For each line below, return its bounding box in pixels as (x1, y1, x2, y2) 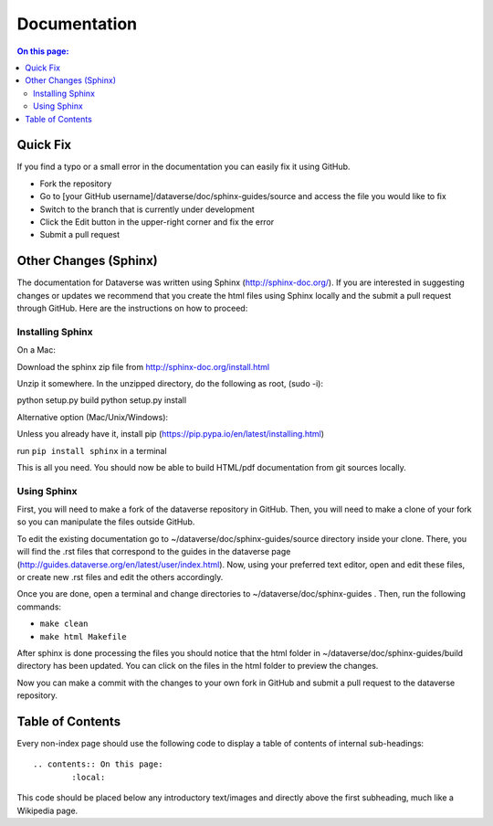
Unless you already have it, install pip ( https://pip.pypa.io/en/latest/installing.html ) (16, 429, 324, 439)
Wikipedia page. (16, 805, 79, 816)
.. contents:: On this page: (33, 759, 163, 769)
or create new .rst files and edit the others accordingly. (16, 572, 224, 583)
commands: (16, 601, 62, 612)
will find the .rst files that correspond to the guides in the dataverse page (16, 546, 291, 557)
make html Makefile (39, 631, 127, 641)
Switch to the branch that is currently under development (39, 204, 255, 215)
